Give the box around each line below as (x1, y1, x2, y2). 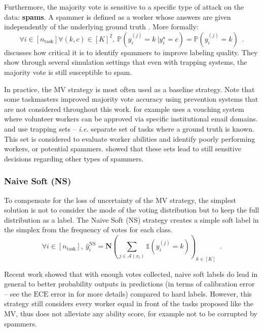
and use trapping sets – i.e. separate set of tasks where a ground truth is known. (4, 123, 254, 134)
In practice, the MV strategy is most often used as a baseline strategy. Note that (4, 84, 255, 94)
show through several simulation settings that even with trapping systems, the (4, 57, 247, 67)
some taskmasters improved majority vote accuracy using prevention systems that (4, 94, 258, 104)
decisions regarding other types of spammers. (4, 153, 144, 163)
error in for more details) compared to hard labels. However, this (51, 288, 252, 299)
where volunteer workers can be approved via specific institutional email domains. (4, 113, 258, 124)
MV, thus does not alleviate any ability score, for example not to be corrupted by (4, 308, 257, 318)
